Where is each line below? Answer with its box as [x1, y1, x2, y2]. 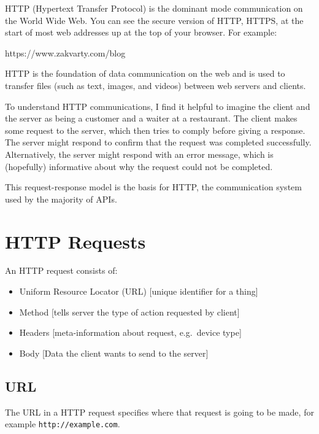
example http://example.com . [5, 417, 120, 430]
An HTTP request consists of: [5, 264, 118, 277]
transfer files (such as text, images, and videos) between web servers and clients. [5, 79, 306, 91]
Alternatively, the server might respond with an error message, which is [5, 147, 274, 160]
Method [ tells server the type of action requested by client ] [19, 305, 240, 318]
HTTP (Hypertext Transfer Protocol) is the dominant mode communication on [5, 2, 303, 14]
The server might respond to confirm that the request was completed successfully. [5, 136, 312, 149]
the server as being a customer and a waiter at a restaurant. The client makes [5, 112, 298, 125]
